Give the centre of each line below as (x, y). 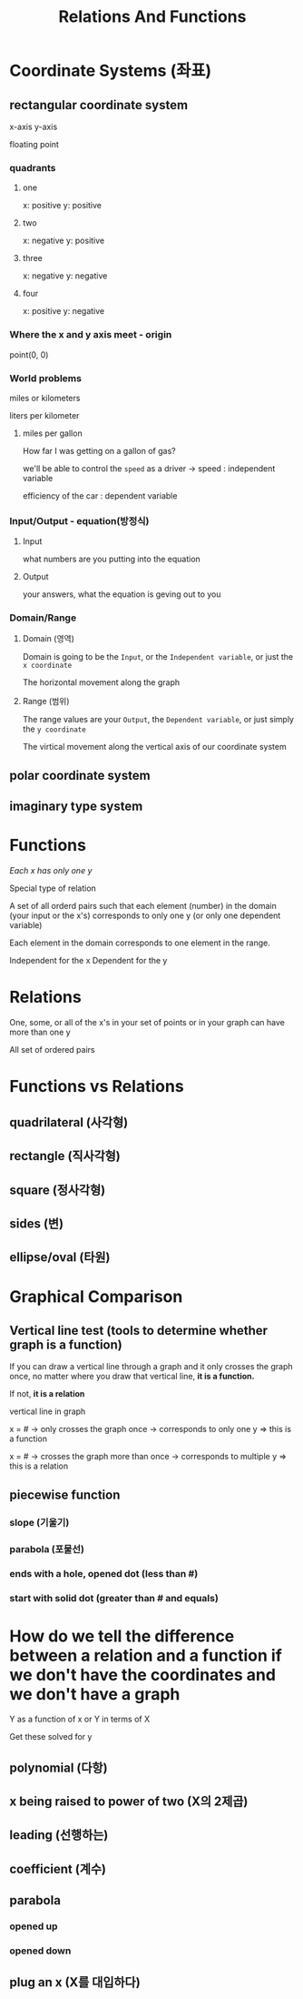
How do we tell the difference (122, 1636)
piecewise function (65, 1494)
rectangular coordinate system (99, 105)
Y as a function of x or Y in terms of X (80, 1719)
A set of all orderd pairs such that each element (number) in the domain (143, 906)
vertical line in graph (48, 1411)
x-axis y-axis (34, 126)
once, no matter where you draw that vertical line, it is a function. (132, 1377)
